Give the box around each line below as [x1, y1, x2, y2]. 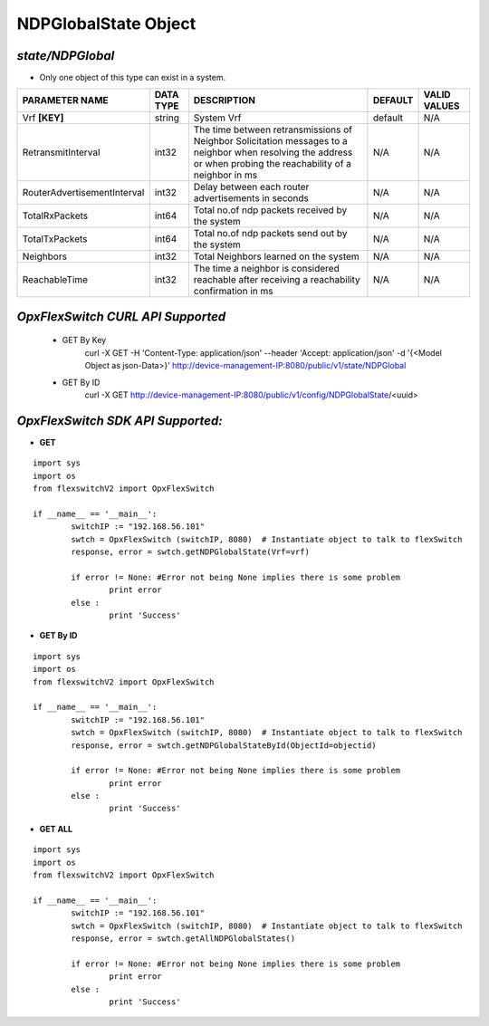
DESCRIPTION [193, 94, 255, 107]
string [154, 111, 180, 124]
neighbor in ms [193, 168, 258, 181]
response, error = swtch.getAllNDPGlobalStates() [71, 934, 296, 944]
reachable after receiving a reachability [193, 273, 361, 286]
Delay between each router [193, 181, 310, 194]
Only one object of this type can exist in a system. [39, 72, 226, 83]
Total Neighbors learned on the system [193, 250, 360, 263]
